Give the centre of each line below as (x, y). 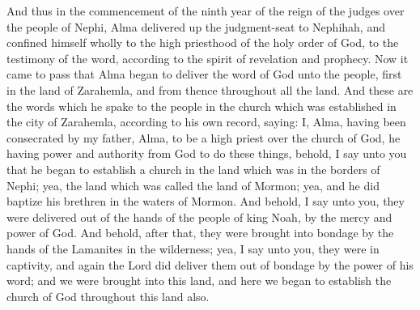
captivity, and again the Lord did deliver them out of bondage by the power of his (210, 264)
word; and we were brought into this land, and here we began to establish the (199, 280)
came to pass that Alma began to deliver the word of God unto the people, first (204, 74)
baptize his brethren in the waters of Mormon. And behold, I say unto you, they (206, 201)
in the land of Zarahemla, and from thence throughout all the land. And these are (210, 89)
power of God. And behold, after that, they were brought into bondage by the (200, 233)
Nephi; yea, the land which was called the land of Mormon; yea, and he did (193, 185)
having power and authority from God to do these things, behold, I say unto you (207, 153)
